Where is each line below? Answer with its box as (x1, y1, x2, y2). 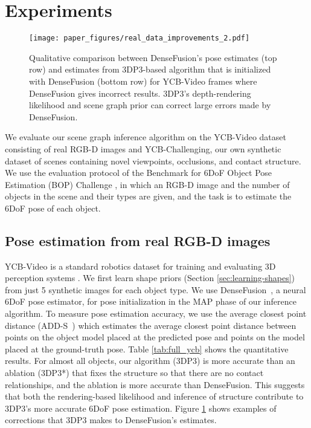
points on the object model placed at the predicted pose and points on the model (5, 331, 305, 343)
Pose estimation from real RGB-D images (5, 231, 271, 250)
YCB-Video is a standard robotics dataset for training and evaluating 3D (5, 259, 276, 272)
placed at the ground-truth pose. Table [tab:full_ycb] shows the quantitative (5, 342, 289, 355)
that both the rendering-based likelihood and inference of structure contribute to (5, 390, 304, 403)
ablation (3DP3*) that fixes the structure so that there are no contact (5, 366, 264, 379)
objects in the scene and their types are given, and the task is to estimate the (5, 190, 292, 203)
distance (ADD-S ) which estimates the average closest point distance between (5, 319, 297, 331)
